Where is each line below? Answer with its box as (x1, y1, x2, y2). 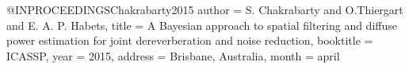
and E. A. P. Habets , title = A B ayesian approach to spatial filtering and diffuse (6, 16, 397, 33)
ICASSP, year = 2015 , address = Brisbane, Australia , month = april (6, 47, 340, 64)
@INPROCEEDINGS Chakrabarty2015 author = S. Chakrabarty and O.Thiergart (6, 2, 403, 17)
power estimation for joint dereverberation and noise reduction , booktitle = (6, 32, 373, 49)
